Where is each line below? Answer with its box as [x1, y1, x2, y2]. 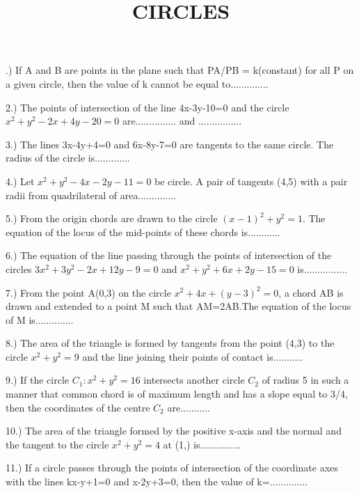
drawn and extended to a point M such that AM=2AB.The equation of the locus [6, 299, 351, 313]
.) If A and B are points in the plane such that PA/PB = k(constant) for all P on [6, 63, 354, 77]
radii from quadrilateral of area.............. [6, 187, 176, 202]
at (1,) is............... [163, 437, 241, 451]
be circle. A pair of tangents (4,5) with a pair [154, 173, 348, 188]
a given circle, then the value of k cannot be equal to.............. [6, 76, 269, 91]
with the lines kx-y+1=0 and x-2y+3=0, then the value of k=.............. [6, 474, 308, 489]
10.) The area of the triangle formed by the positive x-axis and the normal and [6, 423, 342, 438]
